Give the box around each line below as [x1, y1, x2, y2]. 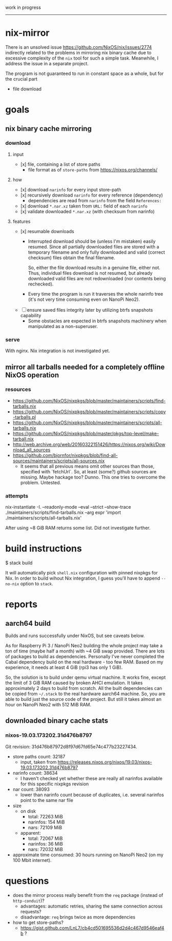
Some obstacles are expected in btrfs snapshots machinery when [28, 318, 167, 324]
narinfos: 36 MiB [28, 840, 63, 847]
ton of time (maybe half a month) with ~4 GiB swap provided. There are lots [5, 648, 165, 654]
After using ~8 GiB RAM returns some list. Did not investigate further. [5, 525, 151, 531]
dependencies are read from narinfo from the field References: [28, 197, 162, 203]
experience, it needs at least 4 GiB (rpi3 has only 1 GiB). [5, 664, 123, 670]
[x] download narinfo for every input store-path [20, 186, 121, 193]
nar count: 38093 [12, 786, 50, 792]
